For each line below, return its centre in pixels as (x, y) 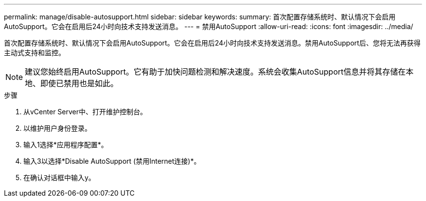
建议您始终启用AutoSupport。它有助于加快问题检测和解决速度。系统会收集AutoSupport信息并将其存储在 (215, 72)
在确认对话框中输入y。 (59, 178)
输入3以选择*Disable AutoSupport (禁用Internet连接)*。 (112, 161)
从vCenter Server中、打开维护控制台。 (85, 112)
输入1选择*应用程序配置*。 (66, 145)
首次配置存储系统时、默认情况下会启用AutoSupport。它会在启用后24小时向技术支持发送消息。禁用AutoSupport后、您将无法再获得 (212, 43)
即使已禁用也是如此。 (80, 83)
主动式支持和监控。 (35, 53)
